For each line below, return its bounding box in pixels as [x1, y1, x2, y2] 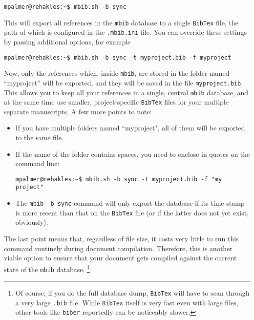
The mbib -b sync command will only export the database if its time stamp [15, 198, 245, 208]
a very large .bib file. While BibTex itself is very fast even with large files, [15, 297, 238, 307]
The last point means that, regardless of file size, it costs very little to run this [4, 234, 239, 244]
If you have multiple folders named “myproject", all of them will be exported [15, 123, 245, 133]
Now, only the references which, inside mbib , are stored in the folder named [4, 68, 230, 78]
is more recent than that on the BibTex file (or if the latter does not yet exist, [15, 207, 249, 217]
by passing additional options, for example [4, 36, 131, 46]
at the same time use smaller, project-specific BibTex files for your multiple [4, 97, 229, 107]
